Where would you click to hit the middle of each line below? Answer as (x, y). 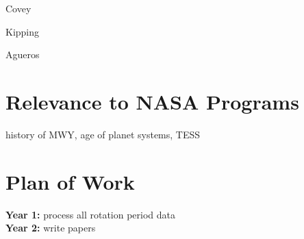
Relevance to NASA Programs (152, 101)
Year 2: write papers (51, 228)
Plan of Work (70, 181)
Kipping (23, 31)
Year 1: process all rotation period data (91, 214)
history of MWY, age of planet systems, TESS (103, 134)
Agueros (23, 54)
